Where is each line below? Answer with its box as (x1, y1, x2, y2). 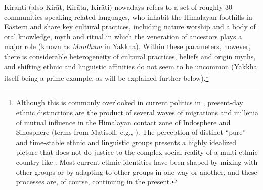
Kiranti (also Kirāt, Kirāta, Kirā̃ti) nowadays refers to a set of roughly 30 (4, 2, 232, 12)
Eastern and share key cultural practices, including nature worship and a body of (4, 21, 256, 32)
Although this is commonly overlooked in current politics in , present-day (16, 97, 243, 108)
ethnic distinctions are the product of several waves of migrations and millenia (16, 107, 259, 117)
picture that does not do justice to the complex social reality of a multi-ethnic (16, 147, 258, 157)
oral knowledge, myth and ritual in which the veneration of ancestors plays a (4, 31, 242, 41)
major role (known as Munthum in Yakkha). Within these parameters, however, (4, 41, 251, 52)
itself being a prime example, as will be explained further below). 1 (4, 71, 209, 83)
